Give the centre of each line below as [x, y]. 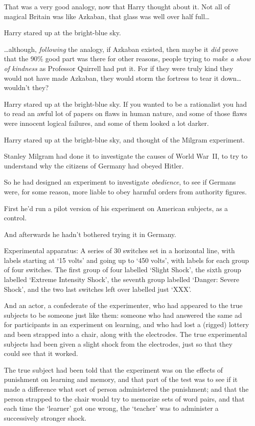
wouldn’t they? [26, 87]
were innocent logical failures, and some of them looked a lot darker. [106, 123]
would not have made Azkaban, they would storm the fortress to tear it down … [123, 78]
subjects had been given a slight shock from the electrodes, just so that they [118, 343]
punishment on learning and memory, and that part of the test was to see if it [121, 379]
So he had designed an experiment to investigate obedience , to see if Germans [120, 182]
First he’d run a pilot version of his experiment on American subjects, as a [116, 208]
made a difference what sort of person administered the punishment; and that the [126, 389]
